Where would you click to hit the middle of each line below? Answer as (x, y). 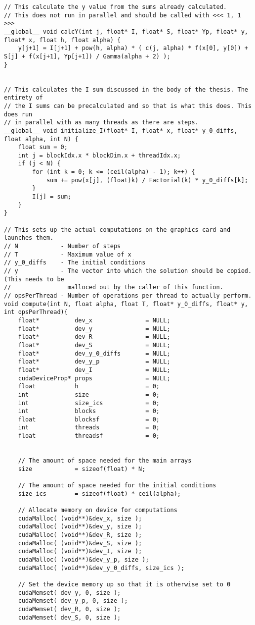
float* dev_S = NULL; (94, 345)
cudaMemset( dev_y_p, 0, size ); (73, 601)
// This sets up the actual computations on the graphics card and (117, 230)
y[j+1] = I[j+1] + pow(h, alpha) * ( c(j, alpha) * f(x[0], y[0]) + (133, 48)
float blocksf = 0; (89, 419)
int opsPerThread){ (36, 312)
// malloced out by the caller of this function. (114, 287)
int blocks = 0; (89, 411)
